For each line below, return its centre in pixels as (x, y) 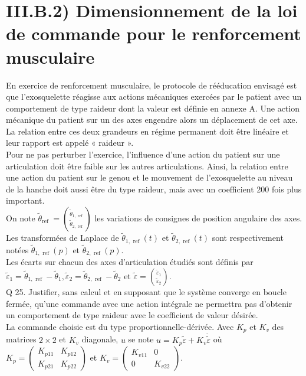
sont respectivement (248, 238)
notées (17, 249)
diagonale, (100, 339)
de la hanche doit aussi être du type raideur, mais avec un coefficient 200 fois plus (154, 189)
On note (21, 218)
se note (141, 339)
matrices (21, 339)
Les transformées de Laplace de (62, 238)
